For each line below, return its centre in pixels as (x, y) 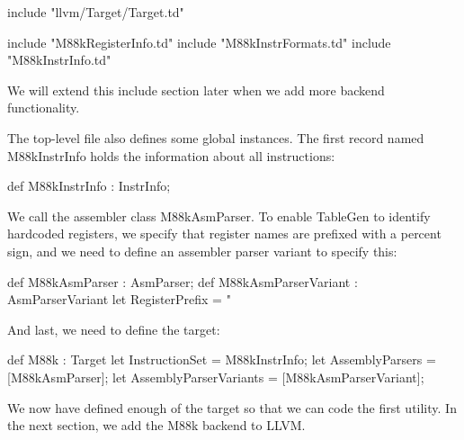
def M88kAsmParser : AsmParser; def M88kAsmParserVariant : (183, 281)
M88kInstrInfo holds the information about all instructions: (171, 155)
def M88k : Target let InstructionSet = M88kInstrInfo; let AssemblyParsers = (222, 359)
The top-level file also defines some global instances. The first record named (216, 137)
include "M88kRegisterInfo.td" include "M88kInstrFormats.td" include (199, 42)
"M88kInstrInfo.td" (59, 60)
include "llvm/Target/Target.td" (96, 12)
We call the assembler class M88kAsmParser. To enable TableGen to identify (219, 216)
